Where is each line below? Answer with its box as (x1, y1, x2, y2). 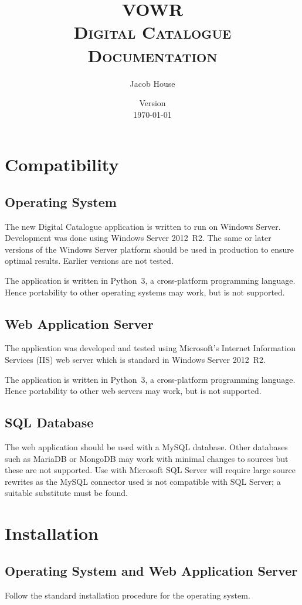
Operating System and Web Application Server (5, 561, 298, 579)
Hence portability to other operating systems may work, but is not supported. (5, 285, 285, 298)
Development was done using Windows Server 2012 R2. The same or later (5, 232, 272, 244)
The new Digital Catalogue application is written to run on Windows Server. (5, 220, 281, 232)
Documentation (87, 43, 218, 67)
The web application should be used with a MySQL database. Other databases (5, 441, 288, 453)
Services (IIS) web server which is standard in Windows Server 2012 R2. (5, 354, 266, 366)
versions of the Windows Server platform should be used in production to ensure (5, 243, 294, 255)
